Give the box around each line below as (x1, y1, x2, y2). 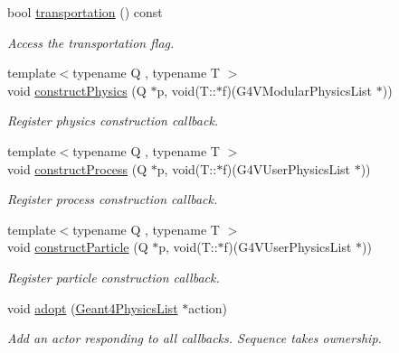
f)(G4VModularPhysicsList (222, 80, 373, 99)
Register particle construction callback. (7, 267, 220, 286)
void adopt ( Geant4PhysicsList (7, 298, 178, 317)
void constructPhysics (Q (7, 80, 147, 99)
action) (188, 298, 228, 317)
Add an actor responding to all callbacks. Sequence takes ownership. (7, 329, 382, 348)
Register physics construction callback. (7, 111, 219, 130)
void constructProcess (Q (7, 159, 147, 178)
